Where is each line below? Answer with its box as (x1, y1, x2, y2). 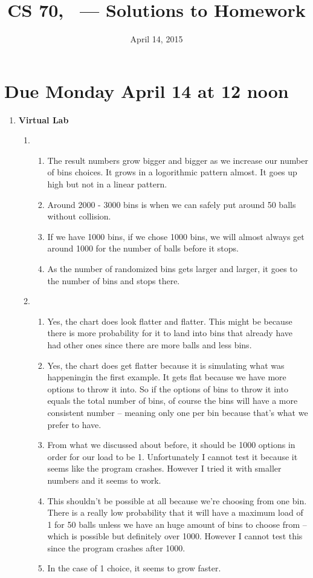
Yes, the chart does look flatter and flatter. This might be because (47, 314, 292, 327)
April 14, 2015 (130, 33, 183, 45)
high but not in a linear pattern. (47, 178, 167, 190)
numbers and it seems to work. (47, 473, 161, 486)
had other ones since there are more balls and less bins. (47, 338, 252, 351)
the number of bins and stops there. (47, 274, 180, 287)
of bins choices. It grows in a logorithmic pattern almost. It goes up (47, 166, 297, 178)
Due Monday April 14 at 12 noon (4, 78, 289, 103)
